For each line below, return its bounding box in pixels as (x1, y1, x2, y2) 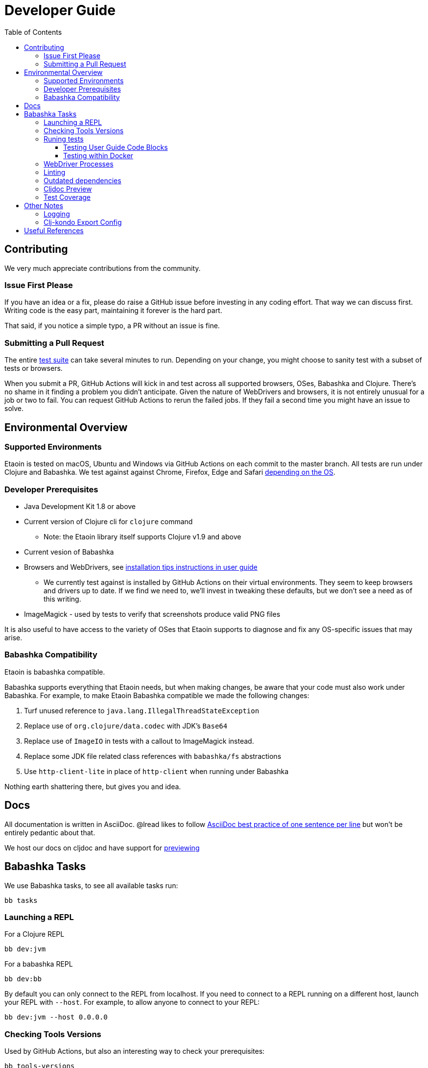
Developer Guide (4, 2, 116, 19)
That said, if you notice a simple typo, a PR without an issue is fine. (4, 321, 220, 330)
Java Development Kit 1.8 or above (24, 502, 136, 511)
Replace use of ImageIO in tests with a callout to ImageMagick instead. (24, 736, 254, 745)
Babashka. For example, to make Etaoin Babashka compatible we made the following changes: (4, 691, 309, 700)
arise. (4, 633, 23, 642)
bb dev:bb (4, 975, 42, 983)
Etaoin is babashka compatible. (4, 667, 105, 676)
